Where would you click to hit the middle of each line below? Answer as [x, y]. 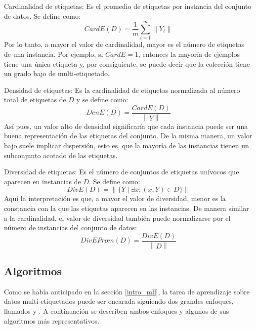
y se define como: [102, 100]
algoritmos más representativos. [52, 320]
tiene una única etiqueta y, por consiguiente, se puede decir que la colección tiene [127, 63]
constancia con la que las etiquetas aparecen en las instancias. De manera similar [127, 208]
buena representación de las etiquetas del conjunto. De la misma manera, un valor [128, 136]
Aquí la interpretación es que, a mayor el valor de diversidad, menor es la [115, 198]
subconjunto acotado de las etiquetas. [61, 155]
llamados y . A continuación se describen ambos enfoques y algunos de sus [117, 311]
